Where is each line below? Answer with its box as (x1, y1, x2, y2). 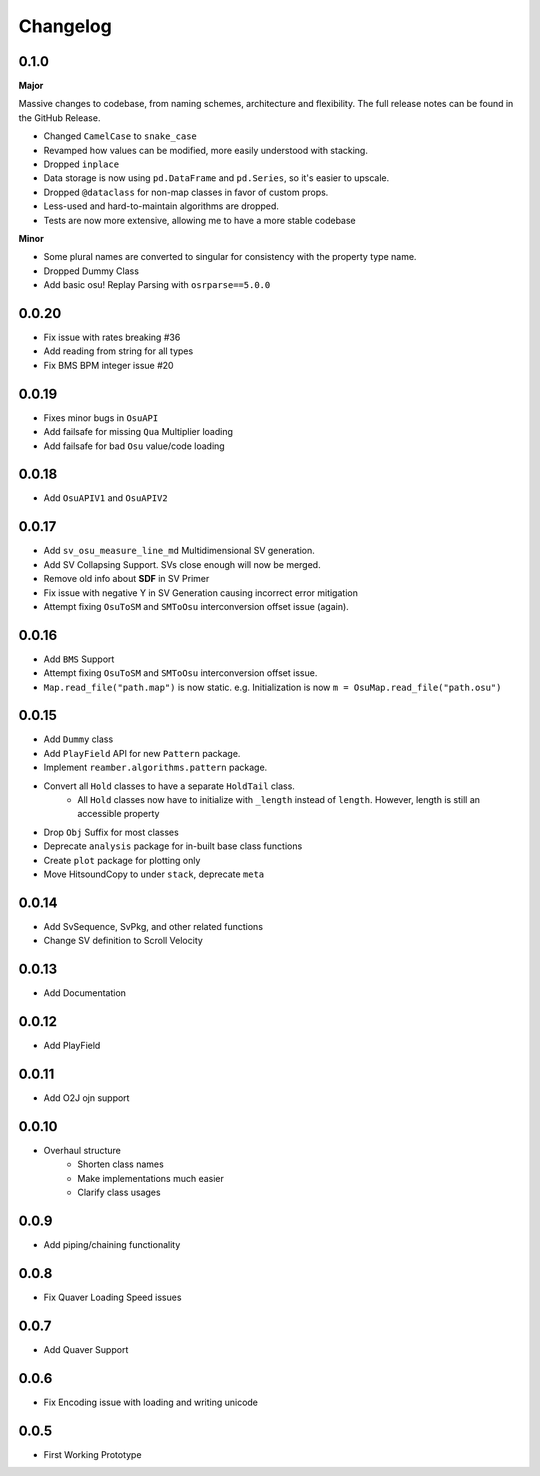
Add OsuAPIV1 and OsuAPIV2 (43, 492, 169, 504)
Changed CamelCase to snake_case (43, 130, 197, 142)
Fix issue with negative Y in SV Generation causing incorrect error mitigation (43, 586, 359, 599)
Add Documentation (43, 987, 127, 999)
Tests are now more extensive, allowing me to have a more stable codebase (43, 214, 357, 226)
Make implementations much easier (77, 1172, 225, 1184)
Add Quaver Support (43, 1343, 129, 1355)
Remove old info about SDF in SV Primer (43, 573, 210, 585)
